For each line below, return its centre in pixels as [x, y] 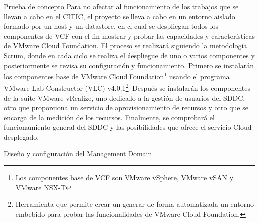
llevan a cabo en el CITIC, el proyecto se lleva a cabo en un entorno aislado [120, 16]
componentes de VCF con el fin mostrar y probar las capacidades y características [129, 36]
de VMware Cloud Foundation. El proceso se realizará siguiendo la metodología [126, 45]
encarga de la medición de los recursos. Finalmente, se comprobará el [109, 117]
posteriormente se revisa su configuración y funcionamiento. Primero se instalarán [129, 65]
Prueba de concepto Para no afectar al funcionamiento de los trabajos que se [121, 6]
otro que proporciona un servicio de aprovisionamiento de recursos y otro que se [126, 108]
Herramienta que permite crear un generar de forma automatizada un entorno [134, 204]
